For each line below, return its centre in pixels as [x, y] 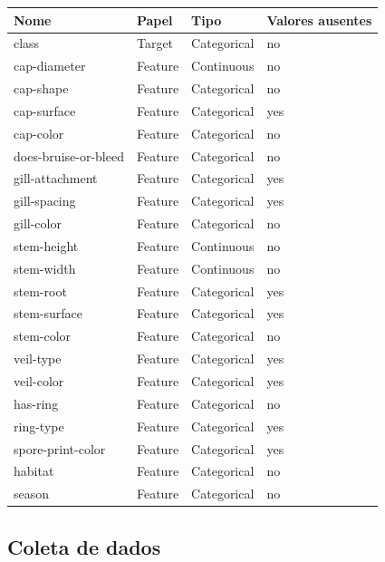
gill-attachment [56, 178]
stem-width [45, 268]
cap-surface [45, 110]
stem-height [46, 245]
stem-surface [48, 313]
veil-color [39, 381]
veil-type [38, 359]
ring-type [39, 426]
